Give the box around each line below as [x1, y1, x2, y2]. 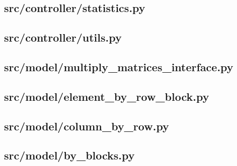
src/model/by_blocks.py [4, 147, 135, 163]
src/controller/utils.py [4, 30, 122, 45]
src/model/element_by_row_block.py [4, 88, 209, 104]
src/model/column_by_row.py [4, 118, 169, 133]
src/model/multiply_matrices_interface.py [4, 59, 233, 74]
